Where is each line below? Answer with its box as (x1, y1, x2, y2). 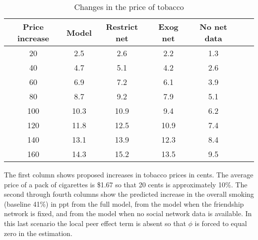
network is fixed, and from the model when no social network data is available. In (4, 208, 252, 219)
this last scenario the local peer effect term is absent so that (4, 218, 186, 228)
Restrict (106, 21, 138, 32)
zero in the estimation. (4, 228, 72, 238)
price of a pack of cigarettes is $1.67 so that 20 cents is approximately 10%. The (4, 179, 248, 189)
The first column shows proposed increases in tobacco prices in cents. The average (4, 169, 254, 179)
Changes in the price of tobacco (74, 1, 184, 12)
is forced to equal (194, 218, 247, 228)
